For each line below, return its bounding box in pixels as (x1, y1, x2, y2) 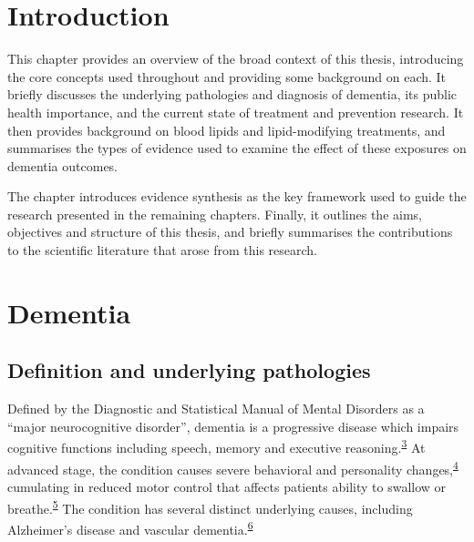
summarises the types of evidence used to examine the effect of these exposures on (7, 138, 467, 158)
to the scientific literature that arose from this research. (7, 240, 318, 260)
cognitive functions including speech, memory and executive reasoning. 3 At (7, 435, 426, 457)
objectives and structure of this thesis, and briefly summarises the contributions (7, 222, 453, 241)
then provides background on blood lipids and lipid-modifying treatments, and (7, 120, 446, 139)
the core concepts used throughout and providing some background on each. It (7, 66, 447, 86)
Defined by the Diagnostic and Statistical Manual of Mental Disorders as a (7, 399, 425, 418)
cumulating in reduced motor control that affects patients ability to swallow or (7, 476, 447, 496)
